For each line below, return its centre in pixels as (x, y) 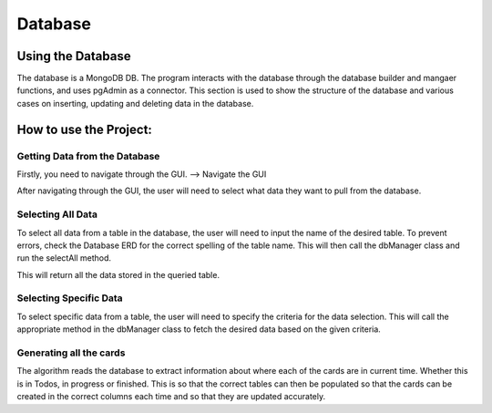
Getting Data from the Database (88, 156)
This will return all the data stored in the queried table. (118, 274)
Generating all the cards (71, 353)
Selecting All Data (57, 214)
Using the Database (74, 56)
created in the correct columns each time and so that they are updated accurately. (171, 397)
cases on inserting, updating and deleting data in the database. (135, 103)
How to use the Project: (84, 129)
